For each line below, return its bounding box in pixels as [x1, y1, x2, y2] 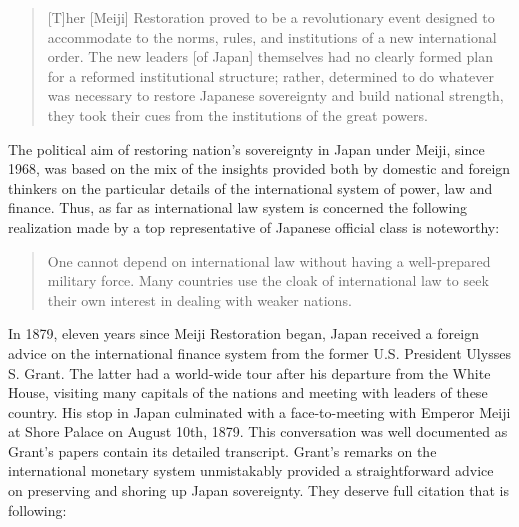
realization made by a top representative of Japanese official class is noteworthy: [8, 216, 500, 237]
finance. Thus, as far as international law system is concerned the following [8, 197, 468, 218]
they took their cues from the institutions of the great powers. [47, 104, 428, 125]
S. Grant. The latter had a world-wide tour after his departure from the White [8, 362, 491, 383]
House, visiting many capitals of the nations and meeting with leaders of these [8, 382, 488, 403]
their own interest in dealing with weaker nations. [47, 289, 352, 310]
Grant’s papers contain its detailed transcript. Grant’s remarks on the [8, 440, 437, 461]
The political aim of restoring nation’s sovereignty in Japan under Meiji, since [8, 138, 485, 159]
